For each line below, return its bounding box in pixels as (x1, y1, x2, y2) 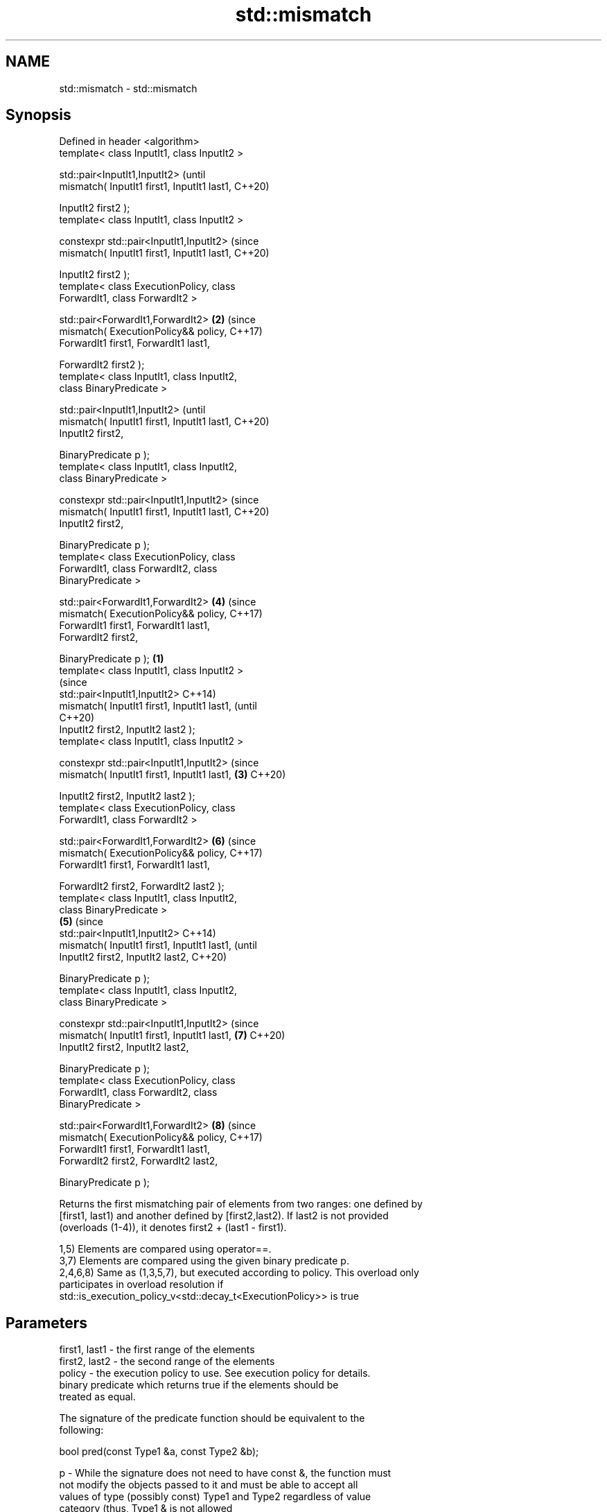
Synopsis (6, 106, 71, 124)
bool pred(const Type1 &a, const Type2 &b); (59, 1445, 259, 1458)
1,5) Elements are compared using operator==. (59, 1243, 272, 1255)
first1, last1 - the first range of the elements (59, 1343, 255, 1356)
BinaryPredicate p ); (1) (59, 653, 164, 665)
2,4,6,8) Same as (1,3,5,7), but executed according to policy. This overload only (59, 1266, 419, 1279)
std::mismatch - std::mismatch (59, 82, 197, 94)
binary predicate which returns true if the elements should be (59, 1379, 339, 1391)
